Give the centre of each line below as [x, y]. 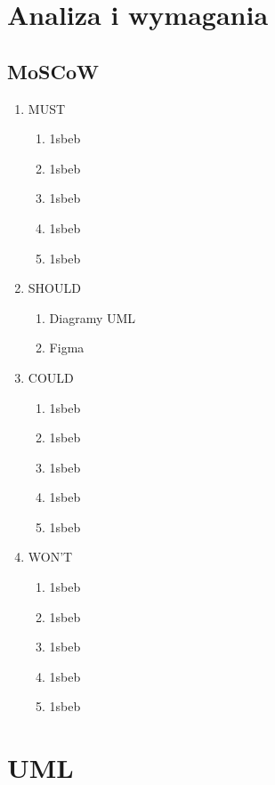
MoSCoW [53, 71]
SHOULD [54, 288]
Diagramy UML [93, 317]
